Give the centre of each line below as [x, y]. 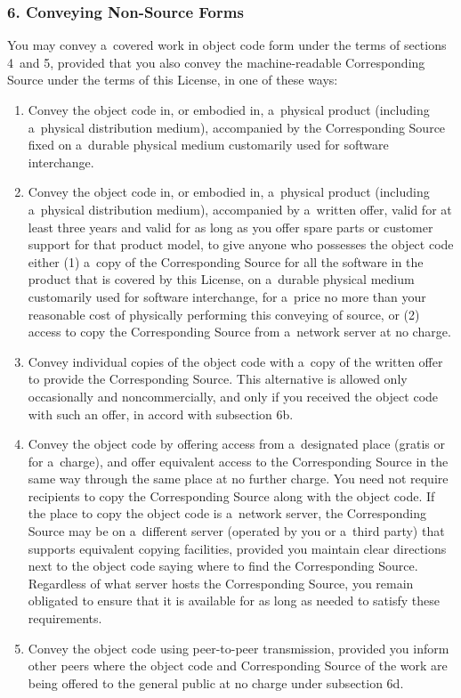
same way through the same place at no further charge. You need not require [238, 479]
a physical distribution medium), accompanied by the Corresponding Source [237, 127]
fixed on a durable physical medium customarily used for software [208, 145]
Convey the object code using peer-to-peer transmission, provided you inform [239, 648]
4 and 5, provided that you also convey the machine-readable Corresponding [216, 62]
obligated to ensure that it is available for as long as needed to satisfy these [234, 601]
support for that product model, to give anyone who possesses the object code [241, 244]
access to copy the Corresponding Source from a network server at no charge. [239, 332]
